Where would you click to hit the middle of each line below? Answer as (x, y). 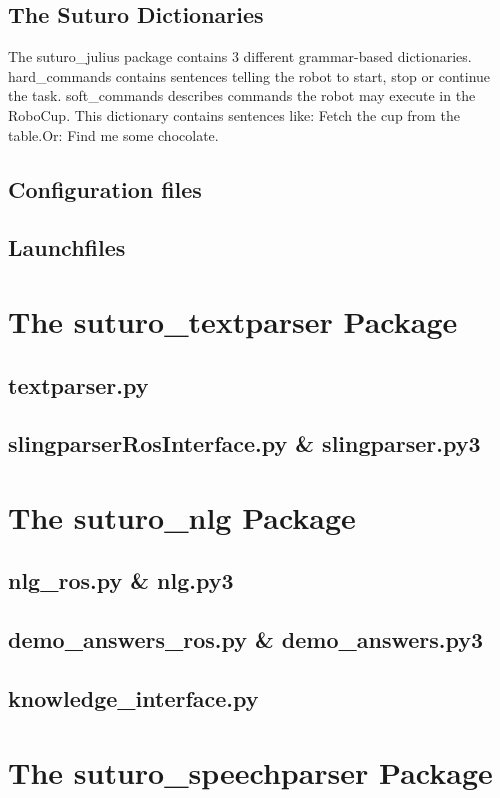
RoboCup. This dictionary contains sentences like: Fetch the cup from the (234, 114)
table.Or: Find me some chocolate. (113, 134)
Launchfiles (67, 247)
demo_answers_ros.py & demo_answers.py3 (246, 639)
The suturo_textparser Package (233, 320)
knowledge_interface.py (133, 698)
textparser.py (78, 384)
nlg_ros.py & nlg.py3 (121, 580)
